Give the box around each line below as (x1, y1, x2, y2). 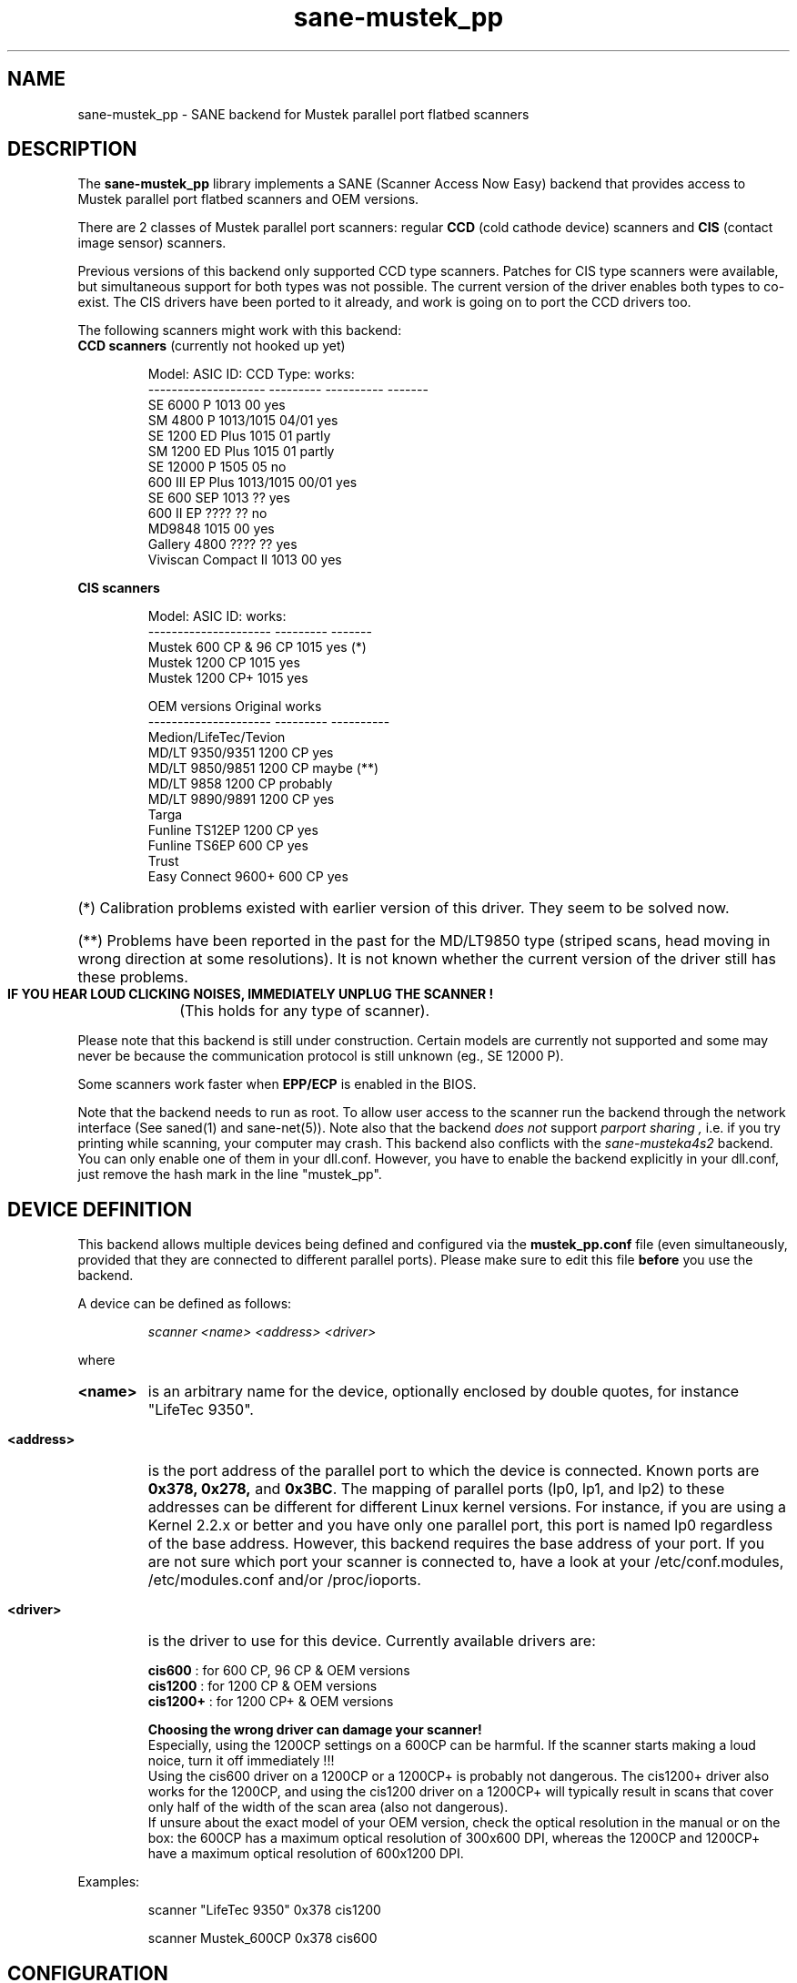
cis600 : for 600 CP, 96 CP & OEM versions (147, 1663, 410, 1679)
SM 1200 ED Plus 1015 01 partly (147, 443, 335, 460)
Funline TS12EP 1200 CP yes (147, 822, 318, 839)
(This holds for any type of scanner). (179, 1002, 430, 1021)
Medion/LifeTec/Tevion (147, 729, 286, 746)
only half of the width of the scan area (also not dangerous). (147, 1799, 509, 1815)
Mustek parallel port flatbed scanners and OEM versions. (77, 191, 419, 208)
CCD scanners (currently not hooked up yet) (77, 338, 346, 354)
